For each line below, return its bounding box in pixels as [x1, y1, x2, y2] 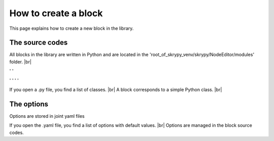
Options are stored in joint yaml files [9, 113, 85, 119]
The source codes [9, 38, 68, 47]
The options [9, 100, 48, 108]
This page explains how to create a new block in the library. [9, 25, 134, 31]
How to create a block [9, 8, 103, 19]
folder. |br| [9, 59, 32, 65]
